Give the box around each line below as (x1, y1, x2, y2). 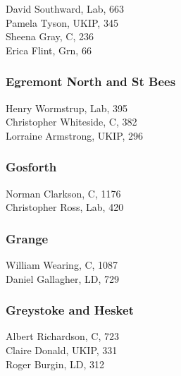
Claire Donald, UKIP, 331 (6, 343, 118, 357)
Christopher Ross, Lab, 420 (6, 200, 124, 214)
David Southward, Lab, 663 (6, 1, 125, 16)
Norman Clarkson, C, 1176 (6, 186, 121, 200)
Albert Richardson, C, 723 (6, 329, 119, 344)
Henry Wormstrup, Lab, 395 (6, 100, 128, 115)
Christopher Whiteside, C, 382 (6, 114, 137, 129)
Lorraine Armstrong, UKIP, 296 (6, 128, 144, 142)
